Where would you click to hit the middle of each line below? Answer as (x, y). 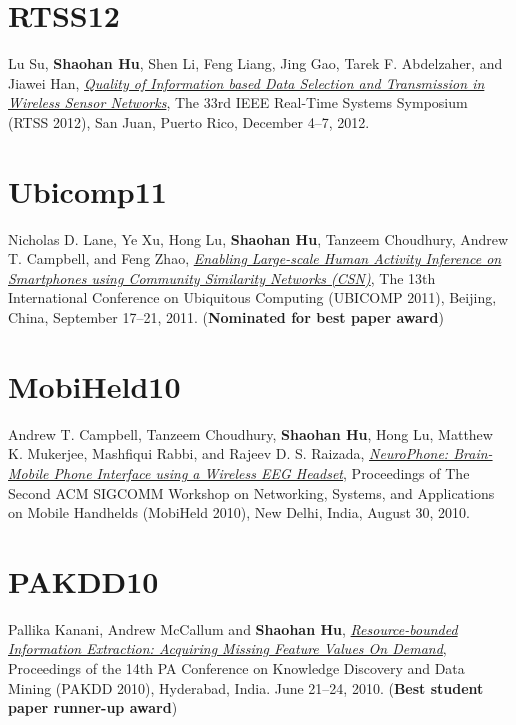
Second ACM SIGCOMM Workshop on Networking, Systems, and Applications (251, 492)
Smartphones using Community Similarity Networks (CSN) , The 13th (222, 277)
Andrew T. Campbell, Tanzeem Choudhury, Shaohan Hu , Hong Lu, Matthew (250, 433)
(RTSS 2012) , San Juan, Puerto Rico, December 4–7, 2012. (189, 121)
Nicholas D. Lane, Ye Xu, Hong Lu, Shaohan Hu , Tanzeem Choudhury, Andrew (258, 238)
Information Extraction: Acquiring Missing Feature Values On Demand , (227, 648)
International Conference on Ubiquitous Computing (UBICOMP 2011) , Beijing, (252, 297)
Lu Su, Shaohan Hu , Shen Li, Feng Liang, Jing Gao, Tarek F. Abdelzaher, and (255, 63)
